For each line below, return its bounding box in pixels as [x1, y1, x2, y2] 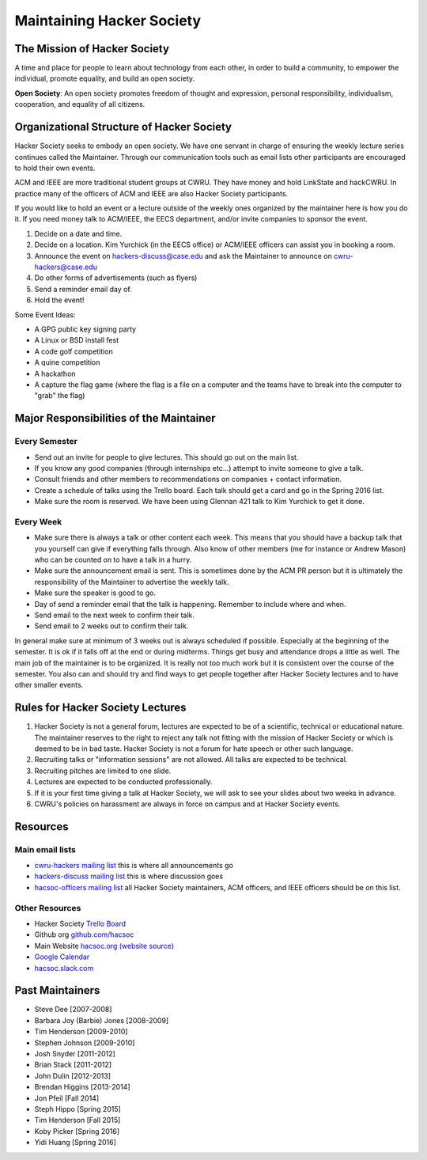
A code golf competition [34, 347, 114, 356]
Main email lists [14, 843, 77, 855]
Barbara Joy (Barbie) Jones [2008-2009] [34, 1015, 169, 1025]
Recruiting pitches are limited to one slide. [34, 766, 172, 775]
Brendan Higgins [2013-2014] [34, 1082, 130, 1092]
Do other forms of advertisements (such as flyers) [34, 273, 198, 282]
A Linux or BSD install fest [34, 335, 119, 345]
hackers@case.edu [34, 262, 98, 272]
